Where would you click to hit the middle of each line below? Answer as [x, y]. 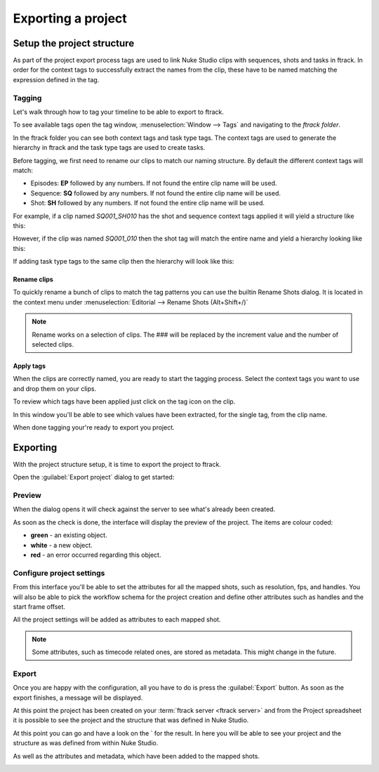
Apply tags [29, 366]
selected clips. [53, 345]
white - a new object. [61, 545]
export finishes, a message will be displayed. [78, 697]
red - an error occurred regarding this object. [96, 555]
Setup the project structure [74, 43]
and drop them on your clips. [55, 388]
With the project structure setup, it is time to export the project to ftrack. [117, 464]
